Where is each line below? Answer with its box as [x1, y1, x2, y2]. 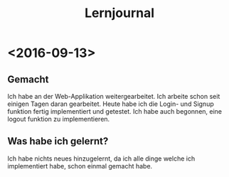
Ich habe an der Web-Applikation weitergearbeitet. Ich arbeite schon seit [7, 92, 220, 100]
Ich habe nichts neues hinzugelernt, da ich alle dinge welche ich [7, 154, 196, 163]
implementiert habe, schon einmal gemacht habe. [7, 161, 153, 170]
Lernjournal [84, 5, 155, 21]
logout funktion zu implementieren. [7, 115, 110, 123]
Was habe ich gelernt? [7, 135, 109, 147]
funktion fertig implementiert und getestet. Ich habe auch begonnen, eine [7, 107, 223, 115]
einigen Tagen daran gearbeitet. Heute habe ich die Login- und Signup [7, 100, 215, 108]
